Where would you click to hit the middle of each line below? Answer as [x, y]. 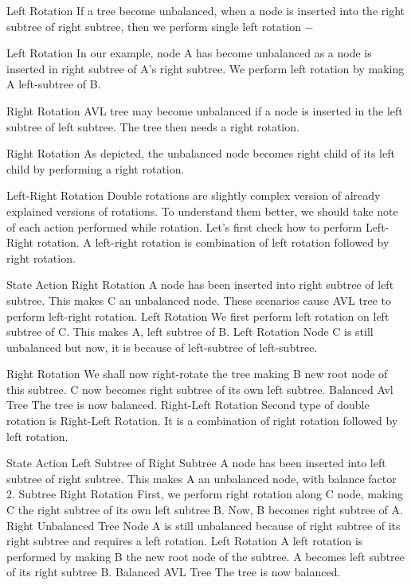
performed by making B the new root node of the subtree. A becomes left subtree [205, 556]
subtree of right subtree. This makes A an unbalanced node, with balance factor [202, 478]
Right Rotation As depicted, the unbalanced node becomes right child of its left [201, 153]
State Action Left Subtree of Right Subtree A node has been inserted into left [196, 463]
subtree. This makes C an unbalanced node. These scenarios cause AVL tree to [199, 300]
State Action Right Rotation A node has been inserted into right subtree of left [200, 285]
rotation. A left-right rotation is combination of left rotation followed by [213, 242]
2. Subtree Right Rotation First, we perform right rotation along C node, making [205, 494]
